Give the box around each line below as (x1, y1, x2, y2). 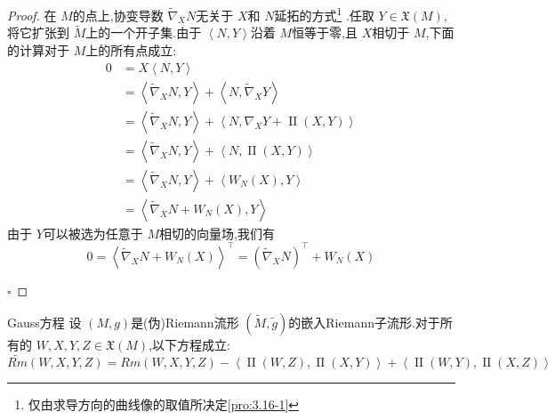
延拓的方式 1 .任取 (274, 4, 374, 24)
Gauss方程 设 (7, 312, 82, 331)
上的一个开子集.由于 (85, 23, 202, 42)
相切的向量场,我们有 (159, 223, 275, 242)
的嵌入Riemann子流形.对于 (288, 312, 440, 331)
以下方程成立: (152, 335, 230, 353)
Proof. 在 (7, 5, 57, 24)
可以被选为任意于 (43, 223, 143, 242)
